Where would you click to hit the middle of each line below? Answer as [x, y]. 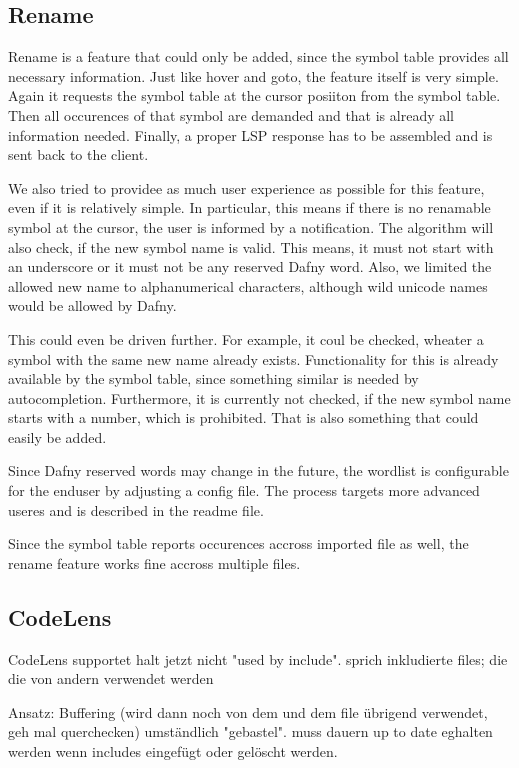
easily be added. [57, 436]
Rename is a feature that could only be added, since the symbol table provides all [258, 56]
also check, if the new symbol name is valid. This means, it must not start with [251, 246]
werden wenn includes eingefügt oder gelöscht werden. [173, 751]
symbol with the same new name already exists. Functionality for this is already [253, 358]
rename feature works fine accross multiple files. [154, 562]
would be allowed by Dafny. [92, 305]
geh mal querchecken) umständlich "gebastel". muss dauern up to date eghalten [250, 731]
